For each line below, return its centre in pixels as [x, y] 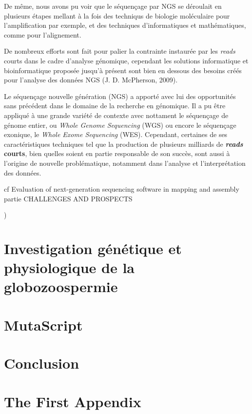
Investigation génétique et [93, 248]
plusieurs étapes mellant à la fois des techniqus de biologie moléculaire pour [117, 15]
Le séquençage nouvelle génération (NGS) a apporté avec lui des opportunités [120, 96]
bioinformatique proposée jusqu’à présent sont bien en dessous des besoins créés [123, 70]
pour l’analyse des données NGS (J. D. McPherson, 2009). [91, 80]
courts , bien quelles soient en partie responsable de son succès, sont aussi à [117, 153]
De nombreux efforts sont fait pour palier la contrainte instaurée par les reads [120, 51]
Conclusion [42, 363]
